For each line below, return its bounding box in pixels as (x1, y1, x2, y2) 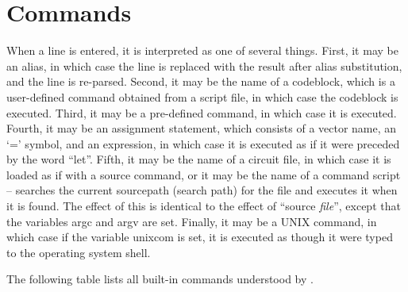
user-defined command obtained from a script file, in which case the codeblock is (6, 88, 398, 105)
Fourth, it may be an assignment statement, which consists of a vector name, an (6, 120, 397, 136)
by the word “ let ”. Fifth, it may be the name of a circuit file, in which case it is (6, 151, 391, 167)
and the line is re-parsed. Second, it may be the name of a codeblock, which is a (6, 73, 395, 90)
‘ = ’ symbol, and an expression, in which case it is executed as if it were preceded (6, 135, 400, 152)
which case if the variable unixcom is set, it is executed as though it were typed (6, 229, 393, 245)
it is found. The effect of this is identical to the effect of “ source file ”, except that (6, 198, 401, 214)
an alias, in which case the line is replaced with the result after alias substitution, (6, 57, 402, 74)
